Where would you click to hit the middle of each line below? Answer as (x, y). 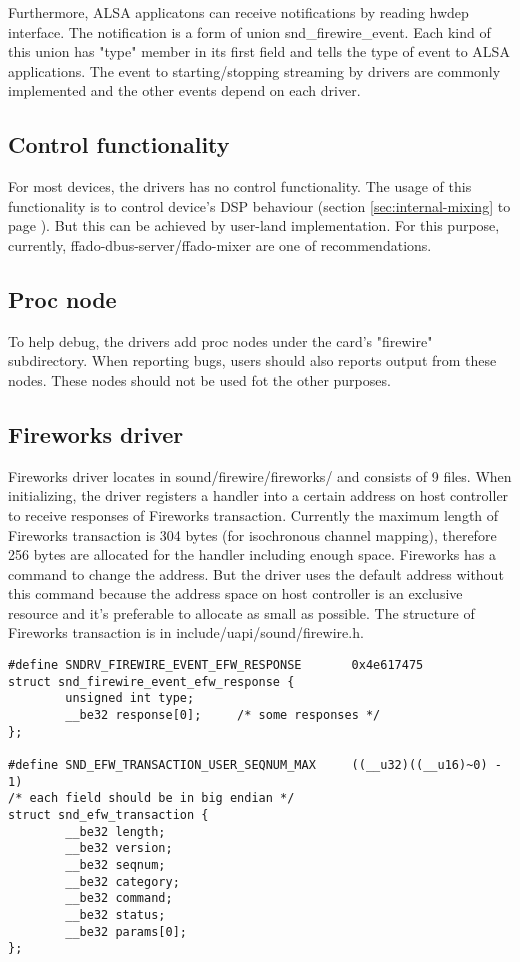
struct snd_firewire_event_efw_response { (151, 681)
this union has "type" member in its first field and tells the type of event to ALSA (259, 51)
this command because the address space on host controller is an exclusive (235, 593)
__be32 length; (115, 831)
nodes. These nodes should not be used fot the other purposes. (199, 379)
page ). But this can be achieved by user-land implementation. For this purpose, (254, 225)
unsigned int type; (130, 698)
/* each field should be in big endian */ (151, 798)
